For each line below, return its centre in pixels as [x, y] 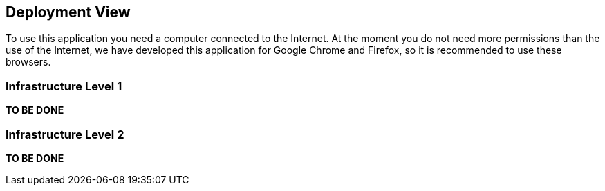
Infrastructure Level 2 [65, 134]
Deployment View [68, 12]
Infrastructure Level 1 [64, 86]
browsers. [28, 62]
